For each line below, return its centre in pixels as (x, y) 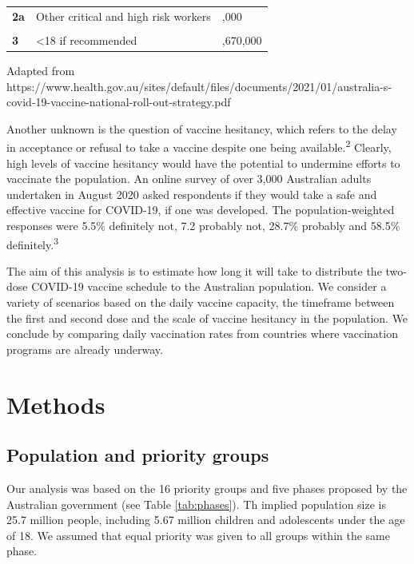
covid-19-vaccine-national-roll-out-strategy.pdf (119, 102)
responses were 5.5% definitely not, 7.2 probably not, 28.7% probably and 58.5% (203, 225)
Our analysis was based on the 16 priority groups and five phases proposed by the (207, 488)
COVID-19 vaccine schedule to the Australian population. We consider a (209, 286)
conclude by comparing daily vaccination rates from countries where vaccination (202, 334)
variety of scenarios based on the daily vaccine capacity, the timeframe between (201, 302)
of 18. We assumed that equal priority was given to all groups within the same (198, 535)
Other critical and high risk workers (123, 16)
